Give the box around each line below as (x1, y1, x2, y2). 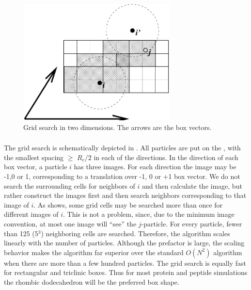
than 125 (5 (4, 228, 38, 238)
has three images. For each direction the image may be (74, 161, 236, 172)
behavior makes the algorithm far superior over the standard (4, 247, 184, 257)
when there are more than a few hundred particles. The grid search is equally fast (4, 258, 246, 268)
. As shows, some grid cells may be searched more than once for (33, 199, 223, 209)
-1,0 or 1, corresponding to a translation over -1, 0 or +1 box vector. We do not (4, 171, 240, 181)
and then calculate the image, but (141, 180, 242, 191)
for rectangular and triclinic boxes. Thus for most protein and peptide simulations (4, 267, 248, 277)
